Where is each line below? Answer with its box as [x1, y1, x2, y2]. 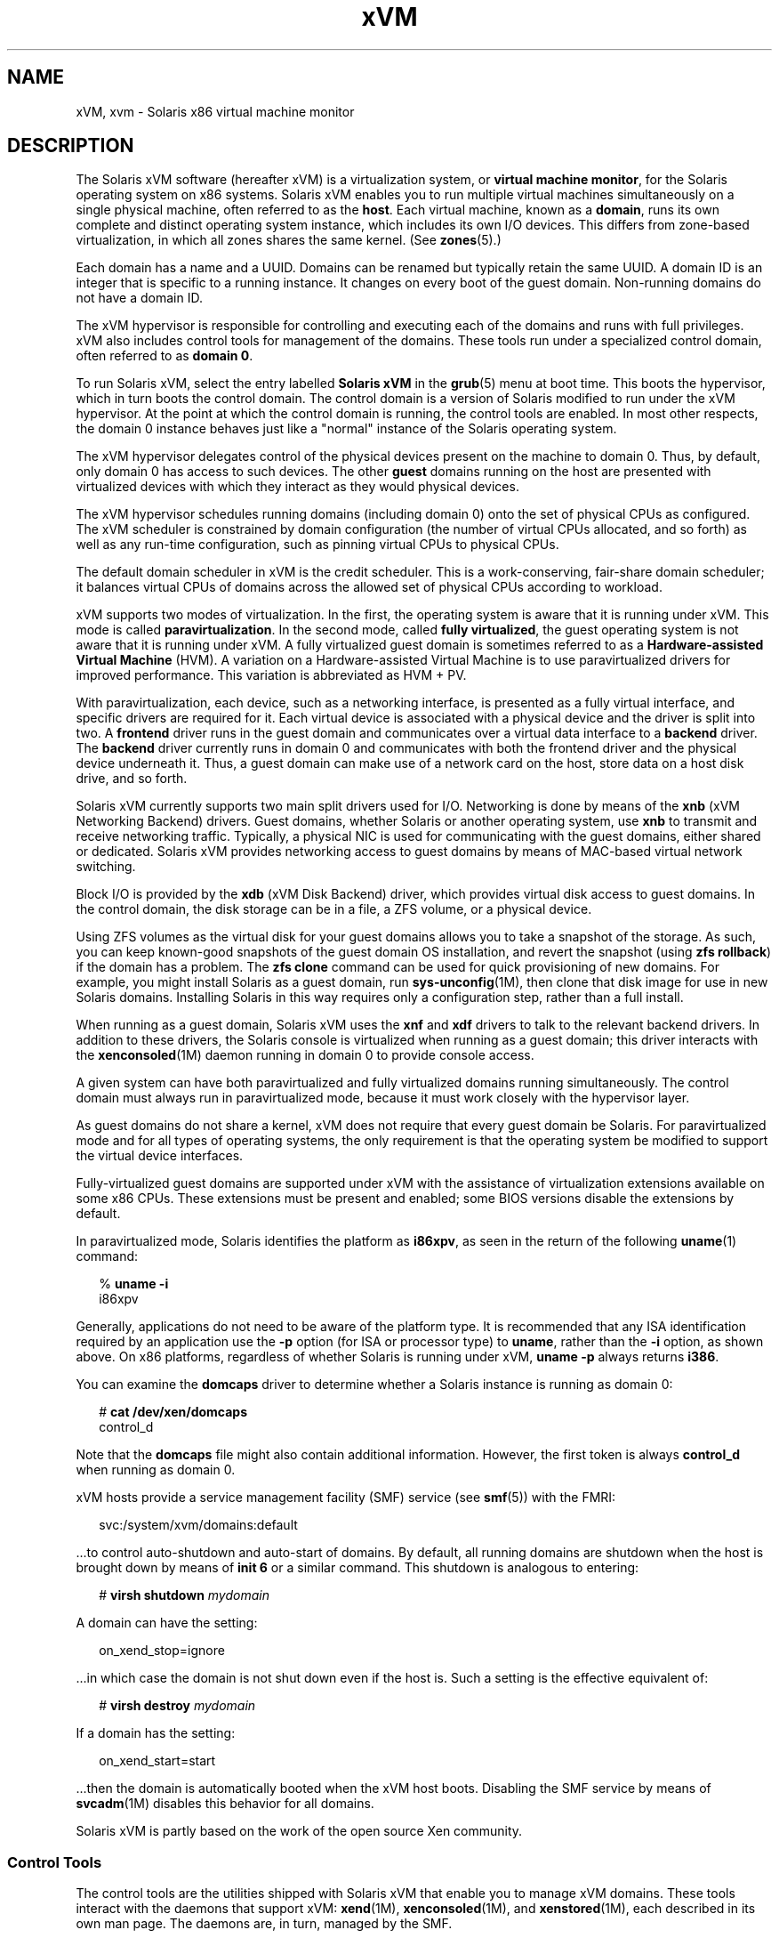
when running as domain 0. [76, 1462, 236, 1478]
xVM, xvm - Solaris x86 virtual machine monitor [76, 103, 355, 119]
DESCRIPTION [7, 134, 134, 157]
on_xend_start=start [99, 1753, 216, 1769]
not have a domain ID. [76, 290, 203, 306]
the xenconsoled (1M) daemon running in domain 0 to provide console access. [76, 1047, 534, 1063]
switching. [76, 859, 136, 875]
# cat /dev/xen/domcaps [99, 1404, 248, 1420]
